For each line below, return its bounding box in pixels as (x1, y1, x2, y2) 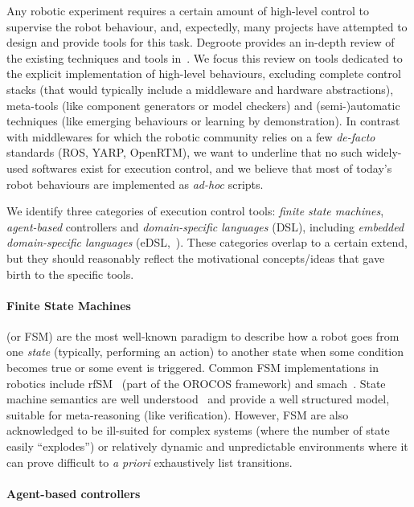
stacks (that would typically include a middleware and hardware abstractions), (6, 80, 394, 97)
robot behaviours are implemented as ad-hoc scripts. (6, 175, 264, 192)
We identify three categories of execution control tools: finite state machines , (6, 202, 384, 219)
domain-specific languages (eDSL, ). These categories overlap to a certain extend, (6, 234, 408, 251)
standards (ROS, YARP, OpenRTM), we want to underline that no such (6, 144, 363, 161)
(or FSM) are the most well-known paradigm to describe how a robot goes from (6, 327, 400, 344)
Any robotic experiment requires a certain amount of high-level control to (6, 2, 370, 18)
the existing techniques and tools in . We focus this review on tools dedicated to (6, 49, 403, 66)
